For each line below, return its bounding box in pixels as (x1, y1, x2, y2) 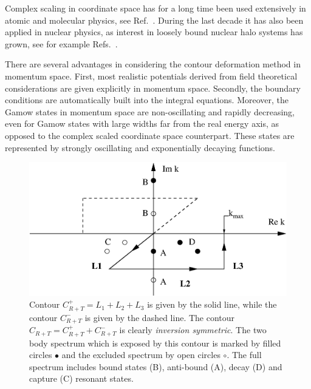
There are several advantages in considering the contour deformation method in (5, 58, 301, 70)
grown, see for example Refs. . (5, 37, 118, 50)
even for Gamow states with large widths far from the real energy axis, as (5, 117, 279, 130)
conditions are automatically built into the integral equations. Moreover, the (5, 93, 289, 106)
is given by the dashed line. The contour (84, 311, 235, 323)
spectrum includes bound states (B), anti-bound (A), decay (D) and (29, 360, 282, 373)
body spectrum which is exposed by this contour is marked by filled (29, 336, 281, 349)
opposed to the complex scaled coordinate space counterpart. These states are (5, 129, 295, 141)
